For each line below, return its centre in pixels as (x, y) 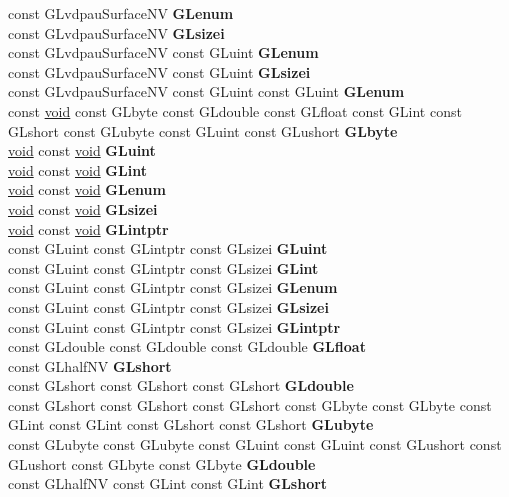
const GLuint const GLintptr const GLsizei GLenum (173, 287)
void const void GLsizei (83, 208)
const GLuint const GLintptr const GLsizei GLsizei (168, 306)
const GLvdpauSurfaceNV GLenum (121, 13)
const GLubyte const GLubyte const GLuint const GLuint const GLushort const (255, 444)
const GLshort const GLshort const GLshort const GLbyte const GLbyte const (250, 404)
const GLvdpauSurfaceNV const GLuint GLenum (163, 52)
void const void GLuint (82, 150)
